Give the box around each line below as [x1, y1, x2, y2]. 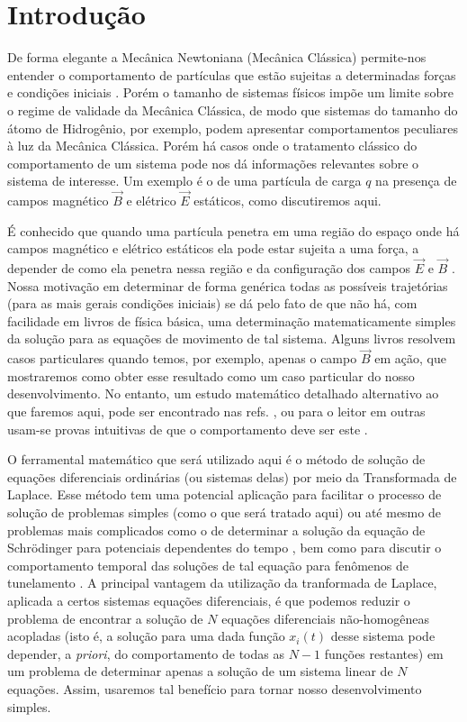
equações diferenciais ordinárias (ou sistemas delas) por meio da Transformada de [7, 467, 457, 486]
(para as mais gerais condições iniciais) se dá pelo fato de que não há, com [7, 294, 418, 313]
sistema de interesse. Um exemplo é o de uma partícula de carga [7, 171, 362, 190]
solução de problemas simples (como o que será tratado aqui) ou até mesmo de [7, 503, 441, 522]
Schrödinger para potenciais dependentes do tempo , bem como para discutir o [7, 538, 442, 557]
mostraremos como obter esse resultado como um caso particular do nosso [7, 366, 415, 385]
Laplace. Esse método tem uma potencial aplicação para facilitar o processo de [7, 485, 442, 504]
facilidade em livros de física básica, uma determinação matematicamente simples [7, 311, 456, 330]
